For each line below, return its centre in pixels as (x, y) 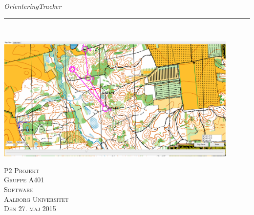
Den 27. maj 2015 (30, 208)
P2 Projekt (22, 170)
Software (19, 189)
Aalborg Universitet (36, 199)
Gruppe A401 (24, 180)
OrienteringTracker (33, 6)
